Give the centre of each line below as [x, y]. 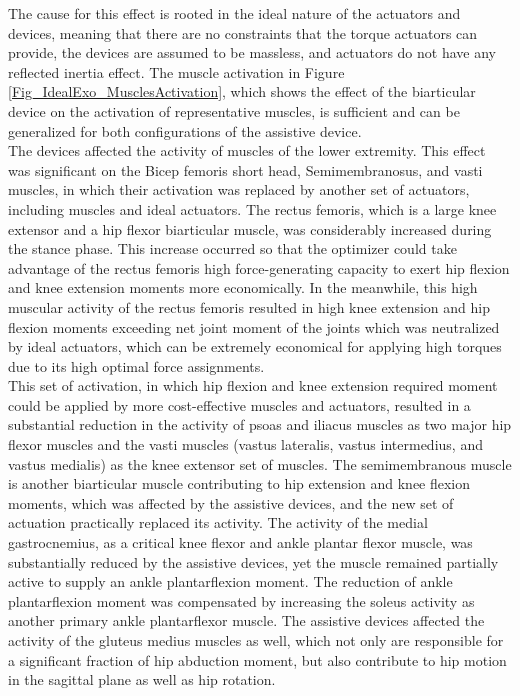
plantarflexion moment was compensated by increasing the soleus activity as [241, 600]
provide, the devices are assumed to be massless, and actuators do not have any [252, 52]
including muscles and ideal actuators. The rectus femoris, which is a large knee [252, 208]
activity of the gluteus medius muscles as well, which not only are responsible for [256, 640]
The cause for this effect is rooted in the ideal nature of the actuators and [234, 13]
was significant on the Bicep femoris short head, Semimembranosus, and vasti [245, 169]
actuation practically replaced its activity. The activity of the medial [218, 522]
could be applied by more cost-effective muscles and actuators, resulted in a [239, 404]
